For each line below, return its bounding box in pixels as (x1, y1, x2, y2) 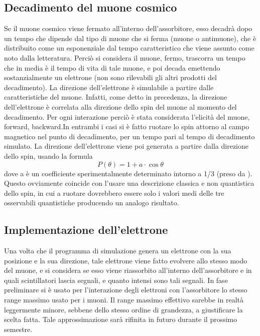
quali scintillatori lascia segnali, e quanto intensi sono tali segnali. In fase (4, 274, 228, 285)
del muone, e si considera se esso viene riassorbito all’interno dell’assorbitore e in (4, 265, 252, 275)
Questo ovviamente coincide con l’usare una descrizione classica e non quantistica (4, 178, 254, 188)
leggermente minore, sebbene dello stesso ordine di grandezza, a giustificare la (4, 304, 243, 314)
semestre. (4, 323, 33, 334)
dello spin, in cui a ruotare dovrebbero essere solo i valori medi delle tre (4, 187, 224, 198)
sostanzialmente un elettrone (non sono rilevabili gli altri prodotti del (4, 72, 217, 83)
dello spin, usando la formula (4, 150, 93, 161)
